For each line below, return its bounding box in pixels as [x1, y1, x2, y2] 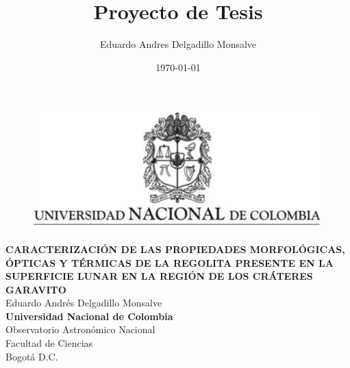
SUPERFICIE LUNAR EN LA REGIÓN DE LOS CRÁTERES [5, 269, 313, 283]
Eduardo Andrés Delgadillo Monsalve [5, 295, 162, 310]
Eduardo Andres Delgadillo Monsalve [99, 37, 257, 51]
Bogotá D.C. [5, 349, 58, 363]
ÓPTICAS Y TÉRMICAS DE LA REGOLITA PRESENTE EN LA [5, 255, 334, 270]
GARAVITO [5, 282, 66, 296]
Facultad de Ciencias [5, 336, 93, 350]
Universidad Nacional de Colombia [5, 308, 173, 323]
